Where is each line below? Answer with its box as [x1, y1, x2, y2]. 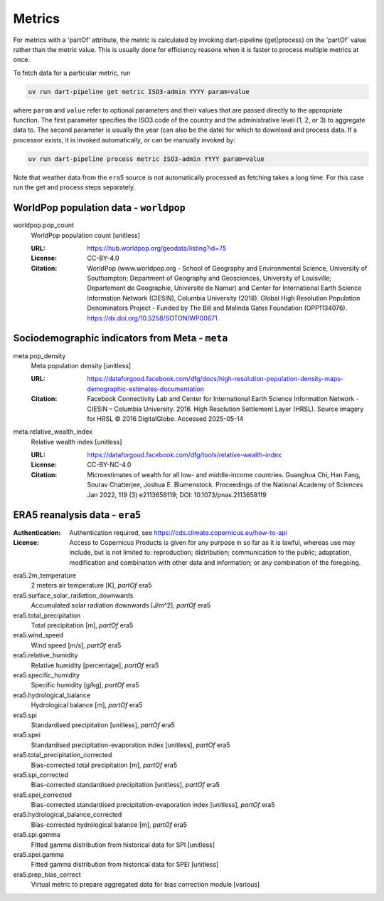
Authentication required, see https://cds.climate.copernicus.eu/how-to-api [69, 528, 288, 537]
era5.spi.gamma [13, 830, 60, 839]
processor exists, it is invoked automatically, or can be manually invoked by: [13, 135, 236, 144]
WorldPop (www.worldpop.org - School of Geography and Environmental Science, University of [87, 264, 368, 272]
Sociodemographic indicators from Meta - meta [13, 332, 228, 345]
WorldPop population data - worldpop [13, 202, 186, 214]
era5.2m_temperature [13, 571, 77, 580]
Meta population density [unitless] [31, 361, 132, 370]
